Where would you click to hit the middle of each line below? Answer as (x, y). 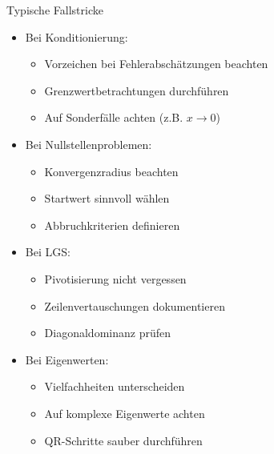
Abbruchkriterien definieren (112, 225)
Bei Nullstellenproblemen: (89, 144)
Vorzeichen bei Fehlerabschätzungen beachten (156, 64)
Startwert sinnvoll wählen (107, 198)
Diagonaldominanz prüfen (107, 333)
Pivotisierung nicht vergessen (115, 278)
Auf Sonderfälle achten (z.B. (114, 117)
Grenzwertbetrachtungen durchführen (137, 90)
